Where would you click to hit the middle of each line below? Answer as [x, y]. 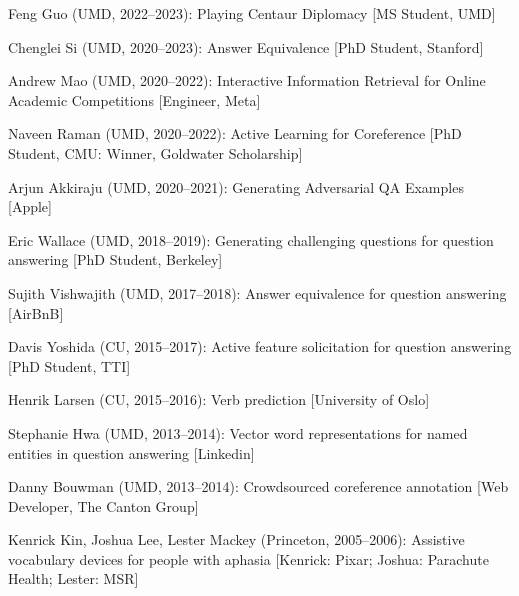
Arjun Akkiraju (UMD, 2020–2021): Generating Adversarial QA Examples [236, 186]
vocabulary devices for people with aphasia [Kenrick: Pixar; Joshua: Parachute [248, 558]
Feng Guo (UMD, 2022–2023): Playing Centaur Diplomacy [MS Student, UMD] [252, 13]
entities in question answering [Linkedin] [131, 452]
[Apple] [30, 206]
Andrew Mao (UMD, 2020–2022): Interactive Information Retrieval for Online [247, 80]
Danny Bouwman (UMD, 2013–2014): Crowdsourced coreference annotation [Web [258, 486]
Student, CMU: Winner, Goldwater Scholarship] [155, 152]
